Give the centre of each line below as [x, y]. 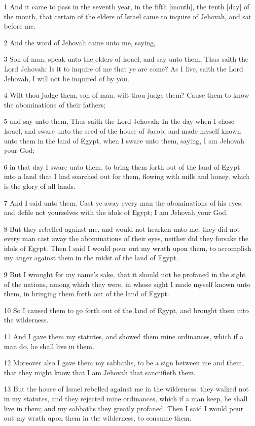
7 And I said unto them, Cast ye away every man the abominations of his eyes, [124, 202]
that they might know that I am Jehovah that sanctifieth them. [100, 372]
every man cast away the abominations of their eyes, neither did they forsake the [126, 238]
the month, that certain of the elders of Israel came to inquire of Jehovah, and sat [128, 16]
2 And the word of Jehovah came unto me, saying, [80, 42]
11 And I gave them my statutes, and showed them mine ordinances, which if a [124, 337]
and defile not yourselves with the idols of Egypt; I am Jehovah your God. [116, 212]
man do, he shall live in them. [49, 346]
